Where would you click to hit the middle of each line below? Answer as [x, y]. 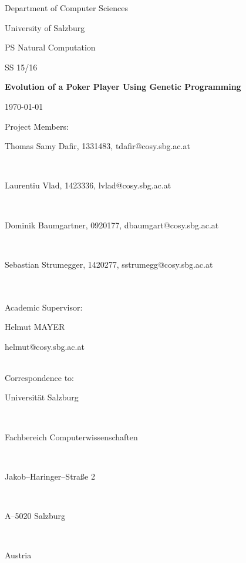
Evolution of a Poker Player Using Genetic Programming [123, 87]
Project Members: [37, 126]
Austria [18, 555]
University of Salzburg [45, 27]
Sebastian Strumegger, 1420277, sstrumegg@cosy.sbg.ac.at [109, 264]
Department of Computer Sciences [66, 8]
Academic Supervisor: [44, 307]
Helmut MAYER [35, 327]
